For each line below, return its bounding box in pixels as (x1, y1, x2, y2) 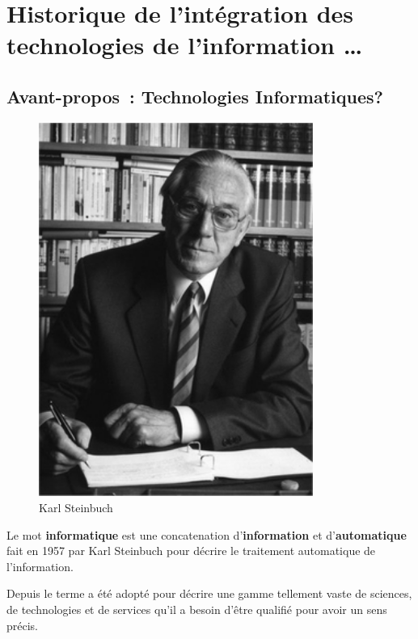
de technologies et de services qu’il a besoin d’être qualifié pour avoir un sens (6, 600, 387, 617)
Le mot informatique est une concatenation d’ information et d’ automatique (6, 526, 407, 543)
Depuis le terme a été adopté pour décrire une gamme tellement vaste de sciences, (6, 585, 412, 602)
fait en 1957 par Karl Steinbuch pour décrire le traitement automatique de (6, 542, 376, 559)
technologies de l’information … (6, 28, 363, 61)
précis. (6, 616, 39, 633)
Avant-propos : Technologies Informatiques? (6, 83, 383, 108)
